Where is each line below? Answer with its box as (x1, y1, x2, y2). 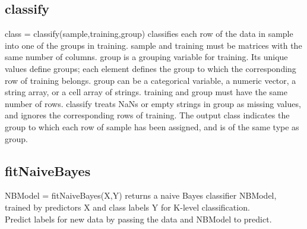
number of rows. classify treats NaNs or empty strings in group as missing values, (5, 97, 301, 109)
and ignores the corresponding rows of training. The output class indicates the (5, 109, 290, 121)
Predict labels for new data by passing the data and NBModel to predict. (5, 212, 272, 225)
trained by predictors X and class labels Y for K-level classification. (5, 200, 250, 213)
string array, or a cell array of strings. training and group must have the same (5, 86, 287, 98)
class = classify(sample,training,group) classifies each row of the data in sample (5, 27, 293, 40)
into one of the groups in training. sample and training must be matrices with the (5, 39, 302, 51)
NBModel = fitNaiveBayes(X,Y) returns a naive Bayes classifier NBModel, (5, 189, 277, 202)
